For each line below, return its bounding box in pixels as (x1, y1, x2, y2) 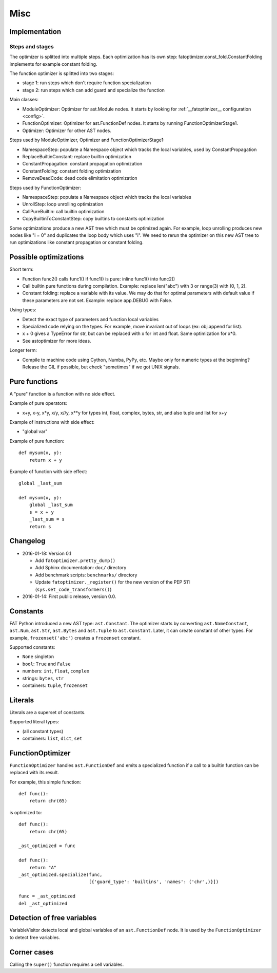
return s (29, 523, 51, 529)
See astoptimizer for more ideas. (22, 338, 92, 344)
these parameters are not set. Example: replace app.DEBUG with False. (22, 297, 173, 303)
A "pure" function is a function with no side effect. (9, 390, 115, 397)
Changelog (9, 537, 46, 546)
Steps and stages (9, 43, 54, 50)
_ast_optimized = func (18, 843, 76, 849)
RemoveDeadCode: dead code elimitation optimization (22, 175, 138, 181)
